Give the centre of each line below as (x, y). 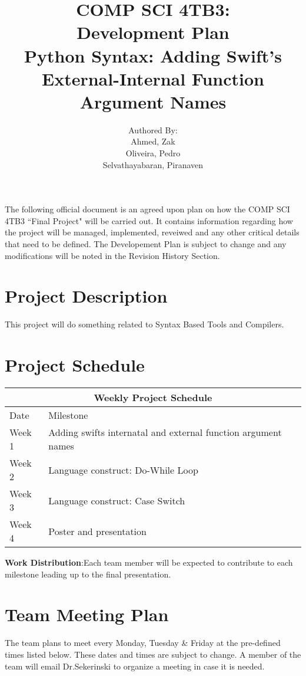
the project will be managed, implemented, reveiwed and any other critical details (152, 232)
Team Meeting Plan (87, 614)
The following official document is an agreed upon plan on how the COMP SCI (147, 209)
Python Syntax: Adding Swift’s (153, 55)
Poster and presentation (97, 531)
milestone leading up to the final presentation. (88, 574)
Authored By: (153, 129)
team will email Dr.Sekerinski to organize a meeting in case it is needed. (135, 666)
